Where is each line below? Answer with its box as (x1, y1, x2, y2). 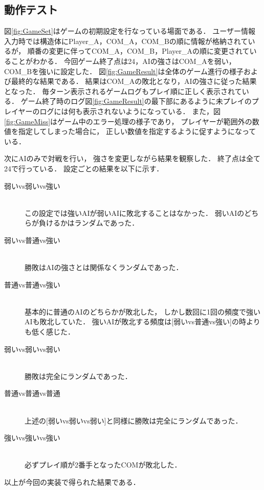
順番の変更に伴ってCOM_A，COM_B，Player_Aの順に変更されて (27, 46, 250, 56)
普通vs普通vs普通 (4, 388, 60, 398)
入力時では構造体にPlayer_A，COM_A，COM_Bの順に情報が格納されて (4, 35, 248, 46)
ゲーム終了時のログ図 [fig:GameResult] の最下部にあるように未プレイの (20, 96, 252, 106)
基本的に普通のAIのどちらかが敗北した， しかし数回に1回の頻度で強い (25, 306, 260, 317)
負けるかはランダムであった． (38, 217, 139, 228)
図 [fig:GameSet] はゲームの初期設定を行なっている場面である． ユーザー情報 (4, 26, 255, 36)
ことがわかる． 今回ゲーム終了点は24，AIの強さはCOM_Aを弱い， (11, 55, 236, 66)
